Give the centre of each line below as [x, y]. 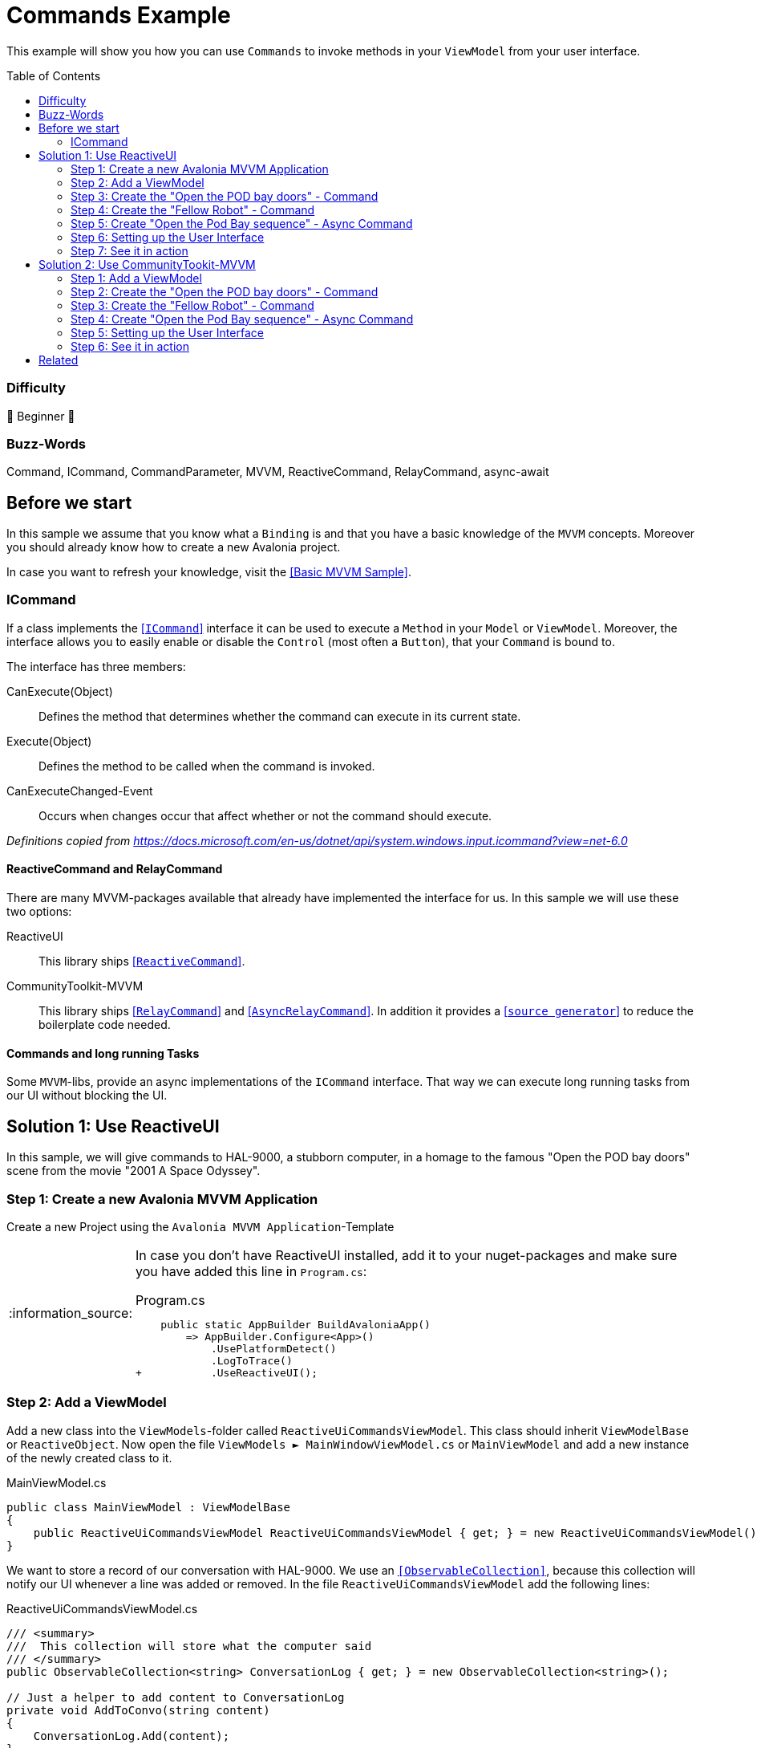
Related [59, 360]
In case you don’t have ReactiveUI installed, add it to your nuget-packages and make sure [407, 1255]
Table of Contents [54, 75]
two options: [39, 912]
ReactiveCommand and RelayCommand [115, 869]
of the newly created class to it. [89, 1457]
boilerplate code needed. [105, 1025]
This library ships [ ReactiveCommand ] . [142, 961]
